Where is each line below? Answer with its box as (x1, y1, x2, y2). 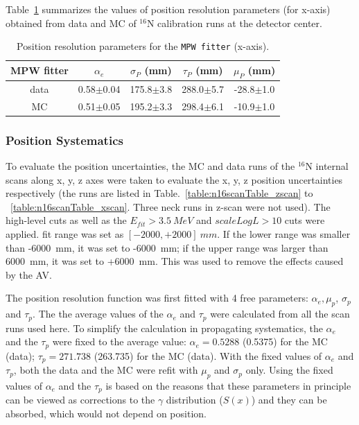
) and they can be (251, 392, 327, 407)
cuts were (284, 213, 325, 227)
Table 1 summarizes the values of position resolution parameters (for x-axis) (6, 2, 331, 16)
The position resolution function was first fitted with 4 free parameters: (6, 290, 308, 305)
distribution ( (166, 392, 223, 407)
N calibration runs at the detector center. (146, 15, 322, 30)
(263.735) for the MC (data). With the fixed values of (94, 348, 322, 363)
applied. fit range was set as (6, 227, 124, 241)
